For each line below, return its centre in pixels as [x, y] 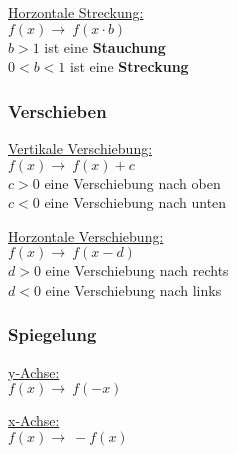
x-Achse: [34, 420]
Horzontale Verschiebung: [86, 235]
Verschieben [57, 110]
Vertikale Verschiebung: [80, 148]
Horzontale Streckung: [76, 12]
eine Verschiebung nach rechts [137, 270]
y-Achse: [34, 371]
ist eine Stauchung [105, 46]
